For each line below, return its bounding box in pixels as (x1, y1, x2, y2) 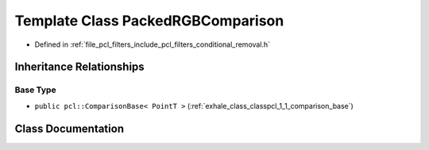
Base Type (14, 84, 56, 95)
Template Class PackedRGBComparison (14, 12, 284, 29)
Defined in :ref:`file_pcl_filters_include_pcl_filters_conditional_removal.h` (34, 40, 270, 49)
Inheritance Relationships (14, 60, 145, 74)
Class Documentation (14, 121, 125, 135)
